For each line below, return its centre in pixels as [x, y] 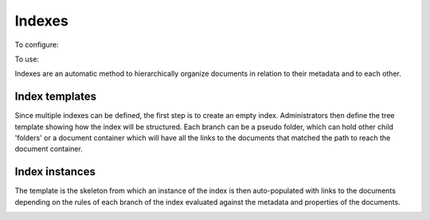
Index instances [55, 172]
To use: [27, 59]
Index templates [56, 97]
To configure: [37, 45]
